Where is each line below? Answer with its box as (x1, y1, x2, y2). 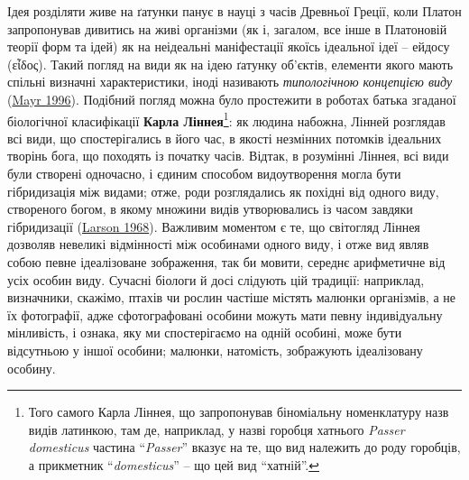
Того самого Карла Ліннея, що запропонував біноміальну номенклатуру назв (28, 402, 449, 421)
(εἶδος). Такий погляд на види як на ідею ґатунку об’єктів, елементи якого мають (7, 54, 454, 73)
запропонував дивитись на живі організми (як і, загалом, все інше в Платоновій (7, 19, 447, 38)
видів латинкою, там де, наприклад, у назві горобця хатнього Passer (28, 420, 405, 438)
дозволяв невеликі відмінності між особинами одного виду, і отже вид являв (7, 235, 429, 254)
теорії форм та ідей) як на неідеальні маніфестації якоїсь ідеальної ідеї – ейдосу (7, 37, 450, 56)
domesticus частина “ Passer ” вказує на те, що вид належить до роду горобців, (28, 438, 461, 457)
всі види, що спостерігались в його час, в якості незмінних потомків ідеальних (7, 128, 442, 147)
